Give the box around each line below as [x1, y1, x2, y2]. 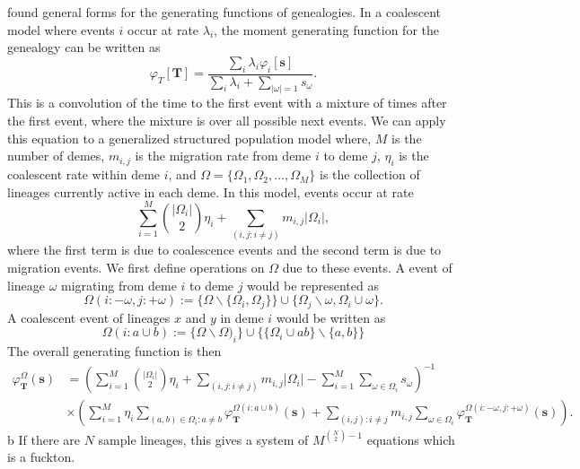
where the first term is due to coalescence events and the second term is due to [7, 240, 442, 259]
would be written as [276, 308, 386, 326]
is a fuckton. [7, 447, 75, 466]
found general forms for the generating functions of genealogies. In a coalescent [7, 3, 442, 21]
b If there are [7, 430, 80, 448]
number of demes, [7, 146, 105, 165]
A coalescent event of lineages [7, 308, 171, 326]
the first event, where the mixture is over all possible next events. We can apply [7, 111, 446, 130]
